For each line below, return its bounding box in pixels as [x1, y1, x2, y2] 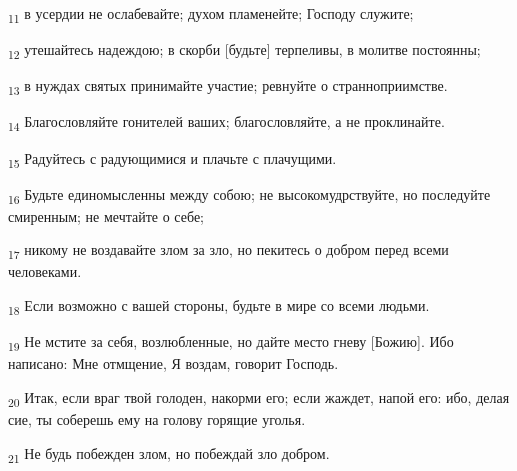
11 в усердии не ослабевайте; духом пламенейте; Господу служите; [8, 3, 414, 26]
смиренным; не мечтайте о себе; [8, 205, 205, 226]
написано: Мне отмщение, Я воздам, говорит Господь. [8, 353, 339, 374]
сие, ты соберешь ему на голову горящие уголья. [8, 409, 306, 430]
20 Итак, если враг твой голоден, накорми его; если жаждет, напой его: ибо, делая [8, 386, 510, 410]
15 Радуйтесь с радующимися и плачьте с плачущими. [8, 147, 337, 171]
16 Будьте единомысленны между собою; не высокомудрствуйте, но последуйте [8, 183, 491, 207]
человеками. [8, 261, 82, 282]
